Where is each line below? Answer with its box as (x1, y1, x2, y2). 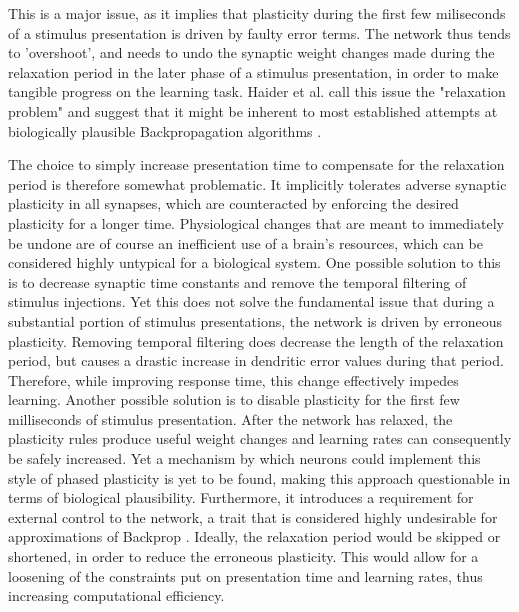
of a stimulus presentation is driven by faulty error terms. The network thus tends (8, 22, 511, 43)
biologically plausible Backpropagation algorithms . (8, 120, 322, 141)
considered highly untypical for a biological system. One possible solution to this (8, 252, 501, 273)
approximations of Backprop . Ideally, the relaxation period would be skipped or (8, 526, 501, 547)
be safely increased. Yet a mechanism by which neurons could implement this (8, 448, 481, 469)
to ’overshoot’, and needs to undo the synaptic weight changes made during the (8, 42, 495, 63)
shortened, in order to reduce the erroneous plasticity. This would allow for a (8, 546, 479, 567)
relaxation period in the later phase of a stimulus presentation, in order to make (8, 61, 499, 82)
